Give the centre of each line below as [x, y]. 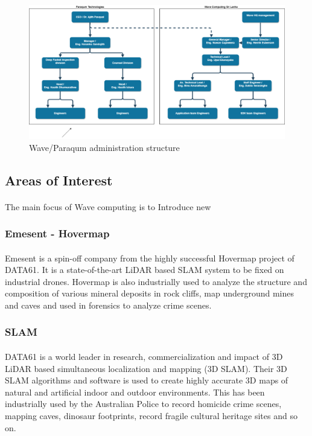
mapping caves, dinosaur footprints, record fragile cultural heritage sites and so [151, 415]
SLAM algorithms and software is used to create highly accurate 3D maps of [147, 380]
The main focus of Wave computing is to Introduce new [108, 206]
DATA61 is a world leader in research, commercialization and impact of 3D [144, 356]
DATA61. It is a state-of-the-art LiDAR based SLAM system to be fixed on [145, 270]
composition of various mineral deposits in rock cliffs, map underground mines [150, 293]
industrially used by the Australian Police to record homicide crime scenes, [143, 404]
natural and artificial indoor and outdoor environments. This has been [135, 392]
